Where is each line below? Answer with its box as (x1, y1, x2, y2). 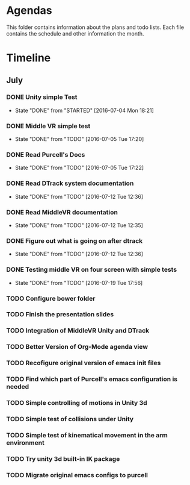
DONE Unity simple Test (6, 93, 78, 101)
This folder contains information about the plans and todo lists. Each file (6, 23, 185, 31)
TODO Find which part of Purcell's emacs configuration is (6, 375, 178, 383)
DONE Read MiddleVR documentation (6, 208, 118, 216)
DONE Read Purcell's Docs (6, 151, 85, 159)
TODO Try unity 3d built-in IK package (6, 454, 120, 463)
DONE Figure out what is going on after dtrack (6, 236, 143, 245)
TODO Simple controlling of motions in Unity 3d (6, 399, 147, 407)
